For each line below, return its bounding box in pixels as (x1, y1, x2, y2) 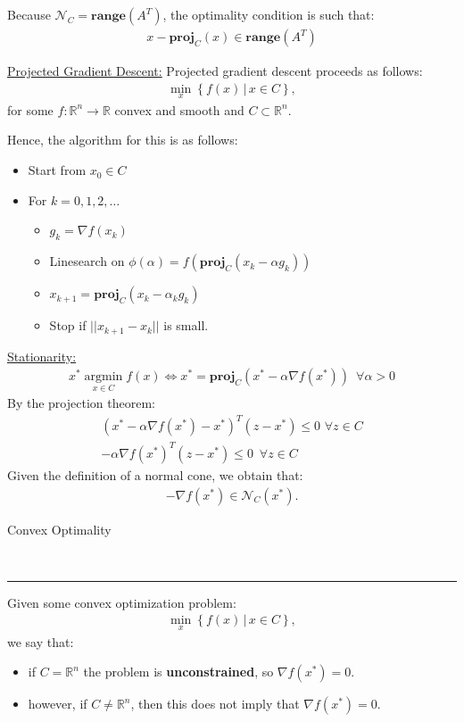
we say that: (7, 632, 74, 651)
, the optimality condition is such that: (162, 5, 375, 23)
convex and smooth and (114, 100, 244, 119)
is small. (163, 316, 209, 335)
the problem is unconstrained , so (83, 662, 274, 681)
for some (7, 100, 54, 119)
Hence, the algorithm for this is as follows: (7, 130, 238, 149)
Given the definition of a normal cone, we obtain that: (7, 466, 303, 484)
